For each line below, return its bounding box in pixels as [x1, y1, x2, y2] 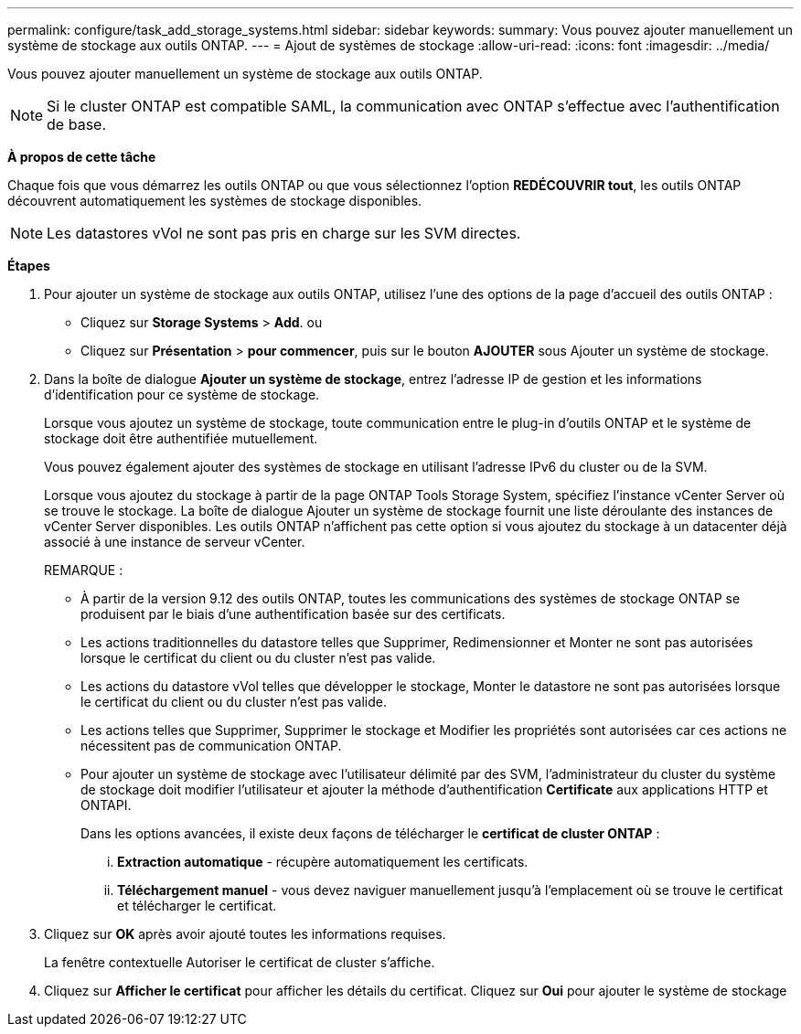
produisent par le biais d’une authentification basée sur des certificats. [80, 606, 506, 622]
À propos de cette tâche [7, 149, 156, 165]
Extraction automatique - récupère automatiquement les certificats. [117, 854, 529, 869]
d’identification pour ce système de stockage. [44, 387, 320, 402]
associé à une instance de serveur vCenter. [44, 534, 305, 549]
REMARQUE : [44, 562, 123, 578]
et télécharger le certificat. [117, 898, 277, 913]
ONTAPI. [80, 797, 132, 813]
